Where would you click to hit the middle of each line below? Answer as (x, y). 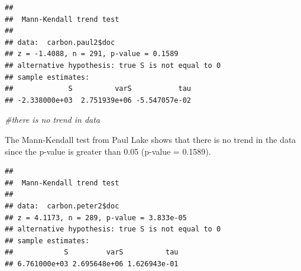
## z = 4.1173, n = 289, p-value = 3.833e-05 (96, 218)
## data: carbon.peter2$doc (62, 206)
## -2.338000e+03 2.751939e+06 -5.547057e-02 (98, 100)
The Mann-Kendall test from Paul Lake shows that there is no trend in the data (150, 139)
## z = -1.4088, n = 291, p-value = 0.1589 (92, 54)
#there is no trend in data (53, 120)
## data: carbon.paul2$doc (60, 42)
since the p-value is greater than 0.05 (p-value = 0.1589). (108, 151)
